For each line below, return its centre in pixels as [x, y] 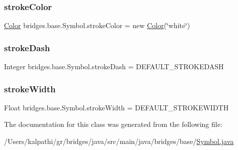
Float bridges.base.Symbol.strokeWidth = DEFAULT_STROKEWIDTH [116, 107]
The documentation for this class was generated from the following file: [113, 124]
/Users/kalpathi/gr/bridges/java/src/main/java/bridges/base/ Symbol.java [119, 141]
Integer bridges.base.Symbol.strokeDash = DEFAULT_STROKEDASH [114, 66]
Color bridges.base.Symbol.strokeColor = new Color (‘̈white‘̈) [97, 25]
